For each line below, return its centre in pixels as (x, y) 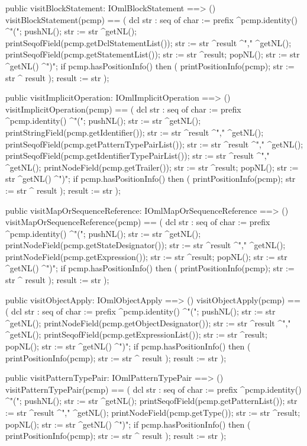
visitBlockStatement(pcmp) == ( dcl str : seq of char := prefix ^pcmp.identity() (152, 19)
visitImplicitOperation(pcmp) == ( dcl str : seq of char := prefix (123, 109)
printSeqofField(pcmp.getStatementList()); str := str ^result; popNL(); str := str (153, 54)
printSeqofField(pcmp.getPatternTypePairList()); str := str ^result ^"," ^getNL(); (154, 144)
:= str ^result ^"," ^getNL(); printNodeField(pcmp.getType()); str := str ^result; (153, 412)
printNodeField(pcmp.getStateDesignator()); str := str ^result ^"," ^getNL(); (146, 245)
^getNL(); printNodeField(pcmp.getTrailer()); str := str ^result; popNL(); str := (152, 167)
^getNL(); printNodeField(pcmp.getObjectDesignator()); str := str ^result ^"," (148, 323)
